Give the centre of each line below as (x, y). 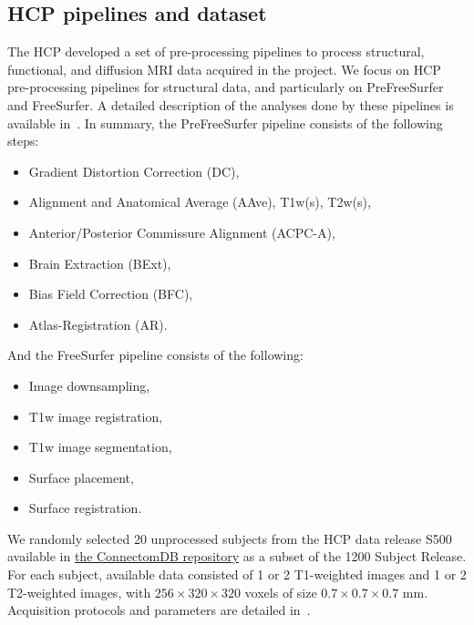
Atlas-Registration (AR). (98, 324)
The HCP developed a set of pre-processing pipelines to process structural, (216, 51)
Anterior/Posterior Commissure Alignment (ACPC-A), (182, 232)
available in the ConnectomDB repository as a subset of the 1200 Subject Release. (237, 556)
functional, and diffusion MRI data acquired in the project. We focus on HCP (224, 69)
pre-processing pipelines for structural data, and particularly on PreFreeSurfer (226, 87)
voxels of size (281, 592)
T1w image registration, (96, 416)
